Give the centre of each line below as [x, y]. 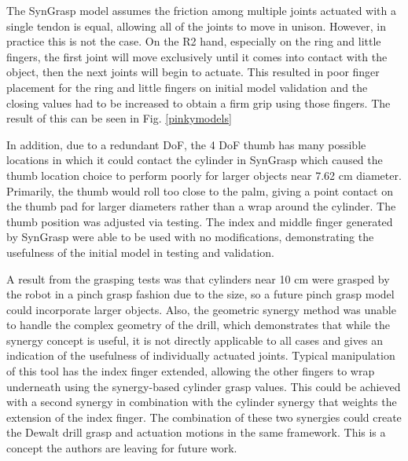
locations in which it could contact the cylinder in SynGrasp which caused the [195, 160]
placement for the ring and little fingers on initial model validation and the [187, 87]
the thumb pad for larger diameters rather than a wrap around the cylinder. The [201, 206]
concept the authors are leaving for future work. [122, 448]
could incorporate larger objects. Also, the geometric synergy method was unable [201, 309]
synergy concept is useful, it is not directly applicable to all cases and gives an [195, 340]
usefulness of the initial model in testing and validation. [141, 252]
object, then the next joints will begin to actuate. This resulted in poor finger [193, 72]
